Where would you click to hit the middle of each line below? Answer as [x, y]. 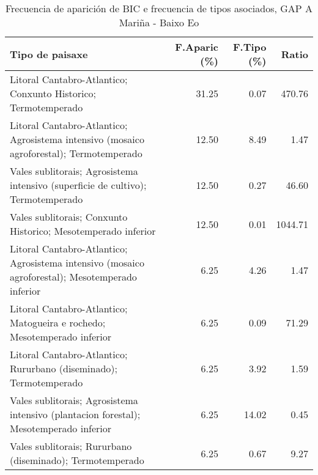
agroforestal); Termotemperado [76, 153]
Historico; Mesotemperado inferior [83, 231]
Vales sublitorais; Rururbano [71, 446]
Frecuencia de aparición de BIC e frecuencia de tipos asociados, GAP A [159, 8]
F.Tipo [250, 47]
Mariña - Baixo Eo [159, 22]
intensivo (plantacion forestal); [75, 414]
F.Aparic [197, 47]
